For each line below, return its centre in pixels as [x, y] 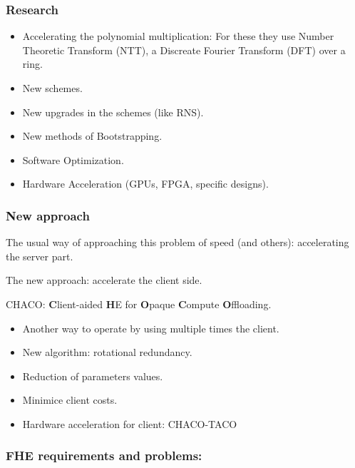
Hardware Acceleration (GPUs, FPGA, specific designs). [145, 184]
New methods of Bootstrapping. [92, 136]
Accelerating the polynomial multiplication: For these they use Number [178, 36]
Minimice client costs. [70, 400]
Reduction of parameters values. [93, 376]
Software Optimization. [73, 159]
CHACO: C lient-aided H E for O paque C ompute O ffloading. [139, 304]
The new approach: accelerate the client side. [104, 280]
